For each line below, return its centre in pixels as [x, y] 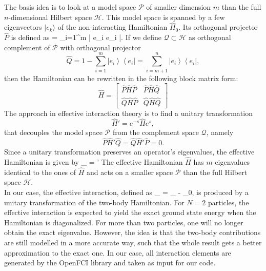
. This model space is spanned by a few [163, 17]
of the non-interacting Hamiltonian [112, 27]
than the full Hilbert [215, 172]
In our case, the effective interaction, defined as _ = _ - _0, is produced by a [126, 192]
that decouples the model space [53, 132]
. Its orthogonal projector [218, 27]
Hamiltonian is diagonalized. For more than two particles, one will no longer [124, 222]
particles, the [228, 202]
